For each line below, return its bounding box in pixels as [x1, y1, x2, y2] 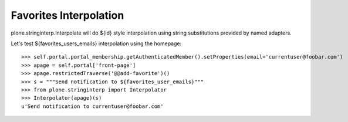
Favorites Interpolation [11, 9, 124, 22]
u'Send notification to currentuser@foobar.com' [21, 103, 164, 110]
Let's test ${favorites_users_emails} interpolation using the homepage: [11, 40, 182, 47]
